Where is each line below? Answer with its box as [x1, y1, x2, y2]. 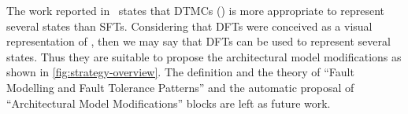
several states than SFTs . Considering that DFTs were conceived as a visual [6, 17, 373, 34]
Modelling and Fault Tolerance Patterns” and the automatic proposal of [6, 79, 354, 95]
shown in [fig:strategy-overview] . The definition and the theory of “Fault [6, 64, 354, 80]
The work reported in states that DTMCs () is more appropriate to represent [6, 2, 385, 18]
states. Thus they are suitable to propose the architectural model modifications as [6, 48, 402, 64]
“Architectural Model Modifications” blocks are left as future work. [6, 94, 331, 111]
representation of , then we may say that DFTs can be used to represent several [6, 33, 391, 50]
